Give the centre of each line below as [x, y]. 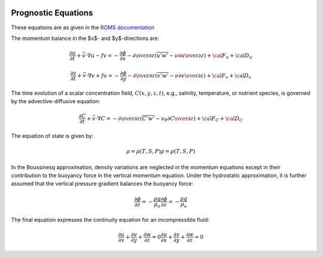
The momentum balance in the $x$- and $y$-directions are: [85, 38]
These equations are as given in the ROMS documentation [83, 27]
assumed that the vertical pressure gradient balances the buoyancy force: [102, 184]
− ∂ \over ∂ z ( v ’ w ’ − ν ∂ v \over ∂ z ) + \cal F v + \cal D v [190, 76]
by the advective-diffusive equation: [56, 101]
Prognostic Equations [52, 13]
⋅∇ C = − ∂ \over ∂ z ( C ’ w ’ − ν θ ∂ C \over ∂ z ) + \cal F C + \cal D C [169, 119]
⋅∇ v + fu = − [103, 75]
